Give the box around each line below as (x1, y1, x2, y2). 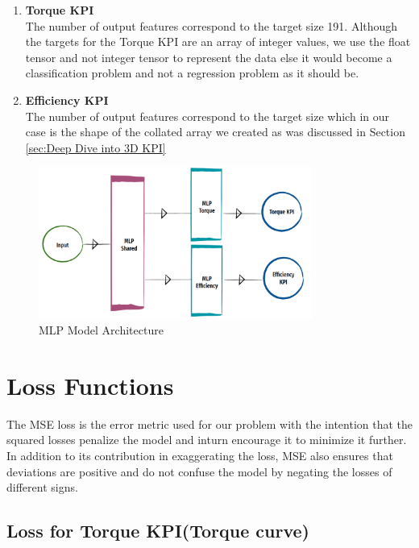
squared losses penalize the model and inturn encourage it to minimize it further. (6, 431, 407, 448)
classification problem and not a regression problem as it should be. (25, 64, 359, 81)
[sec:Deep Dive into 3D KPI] (25, 139, 166, 156)
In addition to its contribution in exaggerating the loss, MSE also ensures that (6, 446, 393, 463)
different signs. (6, 479, 78, 496)
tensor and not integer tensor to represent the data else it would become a (25, 48, 392, 65)
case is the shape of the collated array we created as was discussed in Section (25, 123, 405, 140)
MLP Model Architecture (39, 322, 164, 338)
